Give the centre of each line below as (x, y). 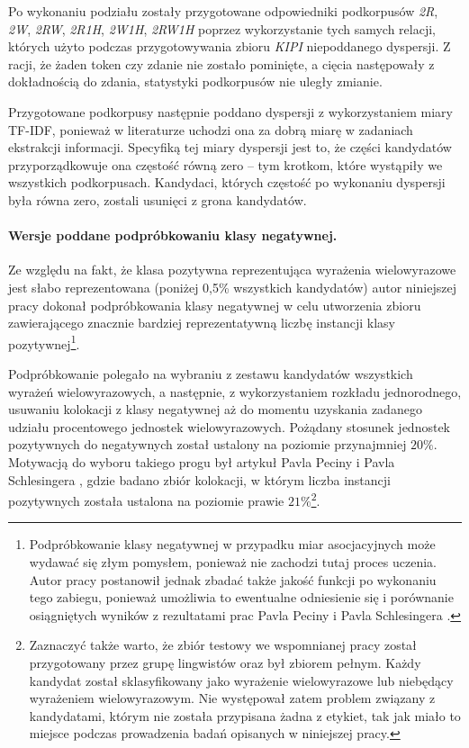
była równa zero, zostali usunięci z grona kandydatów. (158, 199)
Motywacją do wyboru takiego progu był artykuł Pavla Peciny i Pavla (202, 461)
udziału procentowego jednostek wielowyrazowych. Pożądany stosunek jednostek (229, 426)
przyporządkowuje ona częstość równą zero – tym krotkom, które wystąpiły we (225, 164)
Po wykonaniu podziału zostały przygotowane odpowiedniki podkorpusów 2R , (223, 11)
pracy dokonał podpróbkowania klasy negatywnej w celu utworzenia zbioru (215, 305)
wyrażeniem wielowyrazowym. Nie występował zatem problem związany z (232, 698)
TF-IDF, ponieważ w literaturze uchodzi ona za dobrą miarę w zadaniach (211, 129)
